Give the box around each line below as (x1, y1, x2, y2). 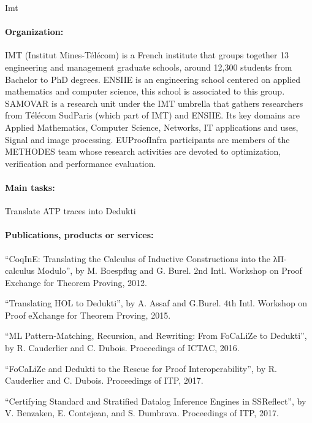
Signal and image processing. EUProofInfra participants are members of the (5, 133, 290, 146)
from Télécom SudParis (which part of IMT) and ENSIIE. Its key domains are (5, 109, 300, 122)
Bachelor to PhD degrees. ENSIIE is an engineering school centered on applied (5, 72, 301, 85)
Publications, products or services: (5, 228, 154, 241)
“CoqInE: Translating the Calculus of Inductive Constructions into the (5, 252, 271, 265)
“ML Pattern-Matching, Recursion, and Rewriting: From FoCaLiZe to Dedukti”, (5, 329, 307, 342)
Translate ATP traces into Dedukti (5, 204, 136, 217)
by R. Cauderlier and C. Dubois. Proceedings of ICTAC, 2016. (5, 341, 240, 354)
